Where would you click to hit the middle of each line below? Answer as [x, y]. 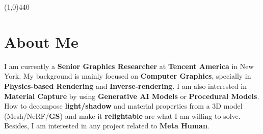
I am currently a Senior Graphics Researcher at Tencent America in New [129, 66]
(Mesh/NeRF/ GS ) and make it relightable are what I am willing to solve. [122, 115]
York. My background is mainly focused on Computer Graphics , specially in [128, 76]
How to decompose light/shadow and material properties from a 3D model [123, 106]
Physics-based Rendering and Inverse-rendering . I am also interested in [126, 86]
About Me [41, 41]
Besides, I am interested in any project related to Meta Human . [107, 126]
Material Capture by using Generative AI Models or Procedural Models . [132, 96]
